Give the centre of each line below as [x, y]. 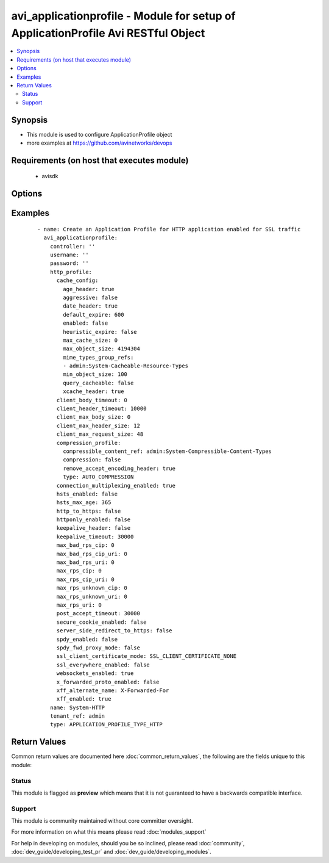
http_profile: [71, 272]
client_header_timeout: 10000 [101, 409]
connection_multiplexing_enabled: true [116, 486]
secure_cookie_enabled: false [101, 622]
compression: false [92, 460]
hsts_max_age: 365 [84, 503]
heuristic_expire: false [100, 332]
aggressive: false [90, 297]
